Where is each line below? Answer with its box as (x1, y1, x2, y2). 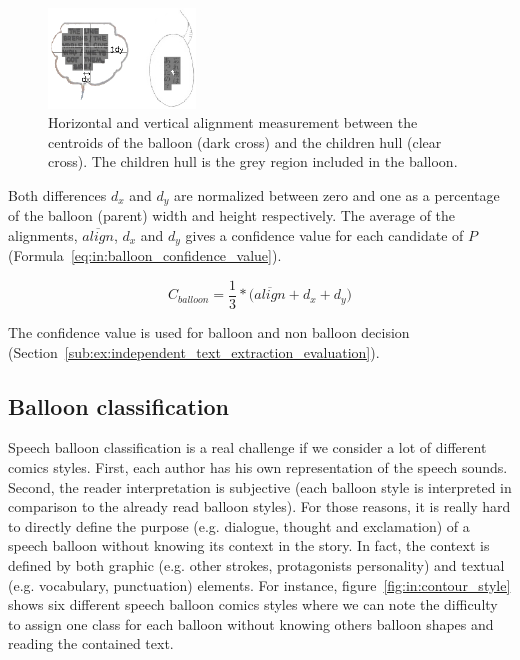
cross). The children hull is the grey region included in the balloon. (48, 151, 458, 172)
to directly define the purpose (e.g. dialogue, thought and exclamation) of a (8, 515, 470, 536)
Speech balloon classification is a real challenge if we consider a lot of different (8, 437, 487, 458)
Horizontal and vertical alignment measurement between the (48, 112, 418, 133)
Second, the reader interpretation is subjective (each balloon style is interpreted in (8, 476, 512, 497)
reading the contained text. (8, 633, 174, 654)
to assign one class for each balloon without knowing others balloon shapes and (8, 613, 494, 634)
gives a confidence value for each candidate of (185, 224, 464, 245)
